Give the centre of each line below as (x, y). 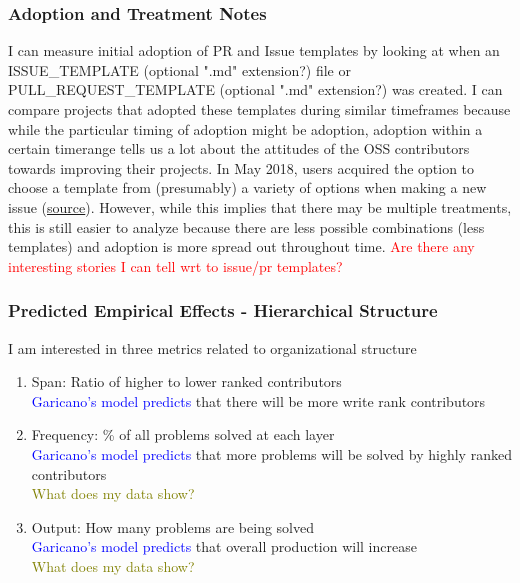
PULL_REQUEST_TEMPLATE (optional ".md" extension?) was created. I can (255, 89)
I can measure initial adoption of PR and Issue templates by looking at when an (254, 50)
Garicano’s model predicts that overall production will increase (224, 546)
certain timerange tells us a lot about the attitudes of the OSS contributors (239, 148)
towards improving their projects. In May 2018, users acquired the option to (241, 167)
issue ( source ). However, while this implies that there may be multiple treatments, (260, 206)
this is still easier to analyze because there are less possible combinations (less (246, 226)
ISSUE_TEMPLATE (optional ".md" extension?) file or (179, 69)
